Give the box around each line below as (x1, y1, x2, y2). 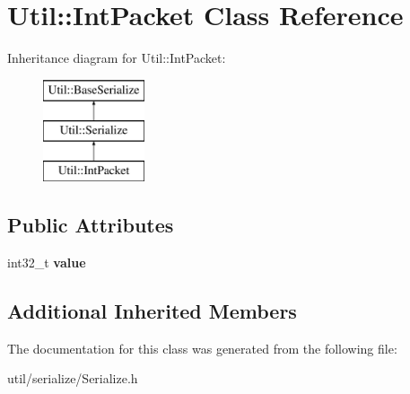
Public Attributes (7, 211, 174, 239)
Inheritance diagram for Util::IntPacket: (7, 48, 226, 67)
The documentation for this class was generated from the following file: (7, 338, 397, 357)
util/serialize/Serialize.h (7, 369, 138, 388)
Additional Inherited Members (7, 296, 297, 324)
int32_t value (7, 252, 86, 271)
